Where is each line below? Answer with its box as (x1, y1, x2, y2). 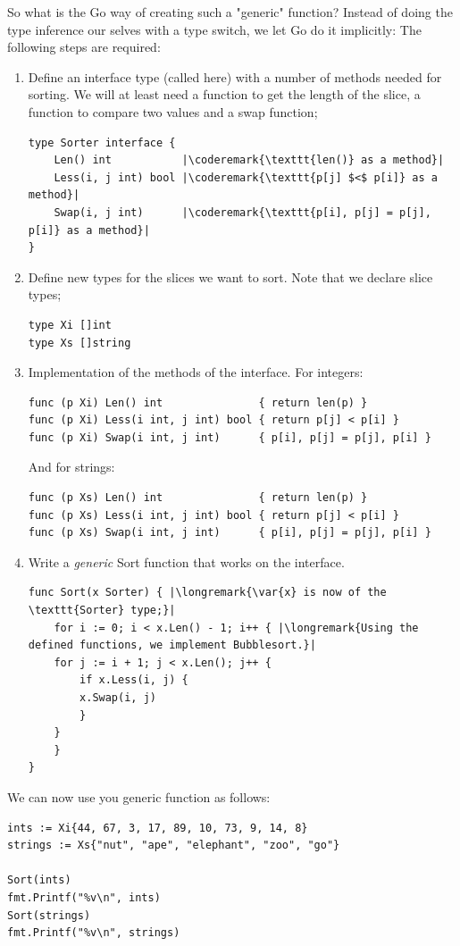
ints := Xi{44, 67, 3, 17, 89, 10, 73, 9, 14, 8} (7, 821, 308, 834)
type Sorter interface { (28, 136, 176, 149)
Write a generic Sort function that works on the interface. (28, 552, 345, 571)
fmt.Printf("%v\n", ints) (7, 891, 161, 904)
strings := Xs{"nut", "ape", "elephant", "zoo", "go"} (7, 839, 340, 852)
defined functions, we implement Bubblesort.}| (28, 639, 316, 652)
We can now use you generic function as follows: (7, 787, 271, 806)
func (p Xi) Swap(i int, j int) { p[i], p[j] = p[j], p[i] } (28, 431, 431, 444)
